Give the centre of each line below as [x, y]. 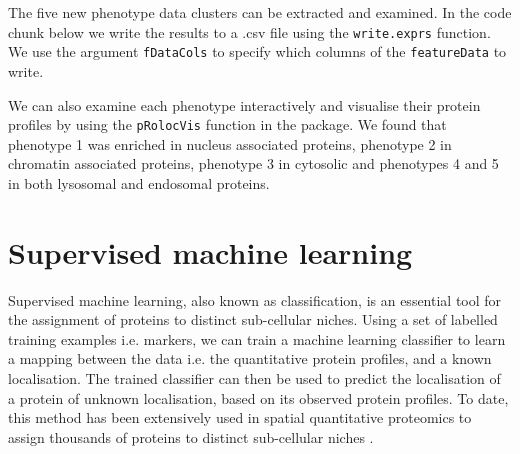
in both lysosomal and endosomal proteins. [139, 182]
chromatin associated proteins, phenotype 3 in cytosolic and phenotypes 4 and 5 [253, 163]
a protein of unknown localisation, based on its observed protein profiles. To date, [258, 397]
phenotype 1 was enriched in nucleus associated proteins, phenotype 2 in [230, 143]
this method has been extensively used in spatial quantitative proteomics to [240, 417]
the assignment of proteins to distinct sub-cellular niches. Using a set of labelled [253, 319]
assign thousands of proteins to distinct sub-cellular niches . [191, 436]
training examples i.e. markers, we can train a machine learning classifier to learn [257, 338]
